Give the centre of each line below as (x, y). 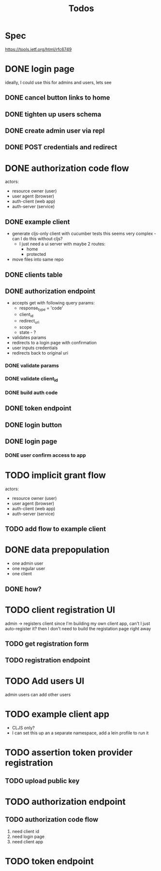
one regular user (29, 569)
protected (36, 254)
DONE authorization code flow (67, 168)
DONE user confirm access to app (45, 455)
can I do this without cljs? (37, 239)
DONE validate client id (31, 379)
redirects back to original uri (40, 353)
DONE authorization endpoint (50, 291)
